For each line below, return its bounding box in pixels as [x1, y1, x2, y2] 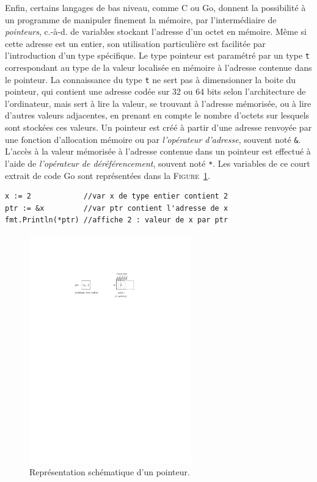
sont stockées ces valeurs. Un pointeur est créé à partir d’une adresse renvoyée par [5, 121, 312, 134]
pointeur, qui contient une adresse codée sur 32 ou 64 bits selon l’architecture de [5, 85, 306, 98]
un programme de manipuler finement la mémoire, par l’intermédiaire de [5, 13, 277, 26]
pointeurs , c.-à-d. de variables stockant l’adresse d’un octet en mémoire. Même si [5, 25, 307, 38]
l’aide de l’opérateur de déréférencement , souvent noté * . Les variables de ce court [5, 156, 310, 169]
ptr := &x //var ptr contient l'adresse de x [5, 203, 228, 213]
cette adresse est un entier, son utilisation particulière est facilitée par [5, 37, 266, 49]
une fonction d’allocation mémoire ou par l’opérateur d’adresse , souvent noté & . [5, 133, 301, 145]
